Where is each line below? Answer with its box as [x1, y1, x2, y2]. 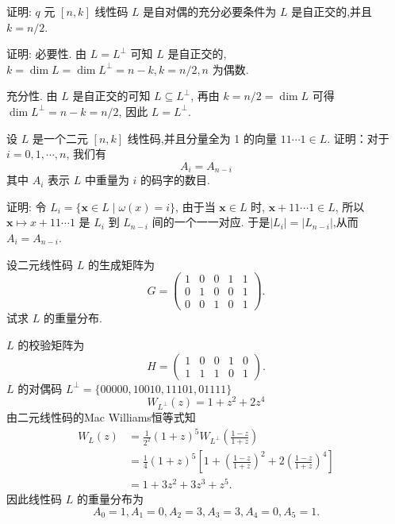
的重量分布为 [76, 491, 144, 507]
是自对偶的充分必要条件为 [143, 3, 277, 19]
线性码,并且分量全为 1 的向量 [127, 129, 278, 146]
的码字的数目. [140, 171, 210, 188]
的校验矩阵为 [17, 336, 85, 353]
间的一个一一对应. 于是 [151, 214, 270, 230]
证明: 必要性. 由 [6, 45, 87, 62]
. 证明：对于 [327, 129, 389, 146]
